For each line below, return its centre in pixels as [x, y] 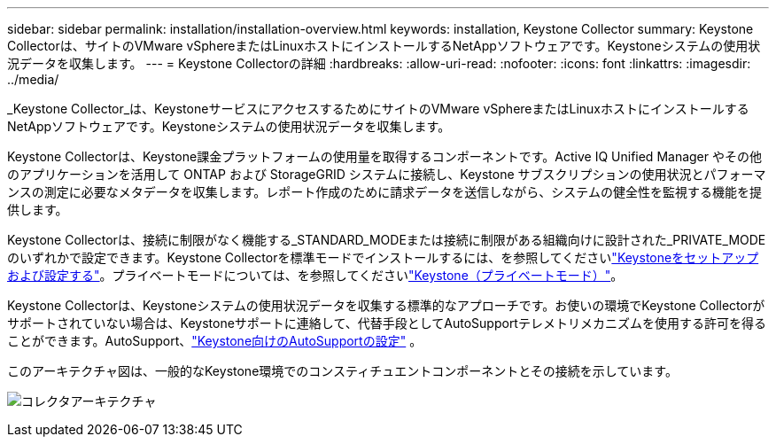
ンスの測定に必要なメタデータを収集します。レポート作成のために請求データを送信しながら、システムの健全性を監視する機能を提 [384, 192]
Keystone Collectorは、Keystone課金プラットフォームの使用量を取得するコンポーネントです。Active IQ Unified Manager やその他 [384, 156]
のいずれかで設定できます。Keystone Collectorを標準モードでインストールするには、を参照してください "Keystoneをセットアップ [383, 257]
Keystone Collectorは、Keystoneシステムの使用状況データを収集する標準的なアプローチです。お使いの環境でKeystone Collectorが [386, 305]
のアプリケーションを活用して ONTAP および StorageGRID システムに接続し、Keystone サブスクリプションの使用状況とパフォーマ [387, 174]
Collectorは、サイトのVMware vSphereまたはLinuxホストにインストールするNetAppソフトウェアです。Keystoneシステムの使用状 [384, 46]
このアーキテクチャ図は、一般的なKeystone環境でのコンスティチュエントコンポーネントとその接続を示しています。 [342, 371]
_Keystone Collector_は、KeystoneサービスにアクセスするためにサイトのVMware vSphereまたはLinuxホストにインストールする [378, 109]
